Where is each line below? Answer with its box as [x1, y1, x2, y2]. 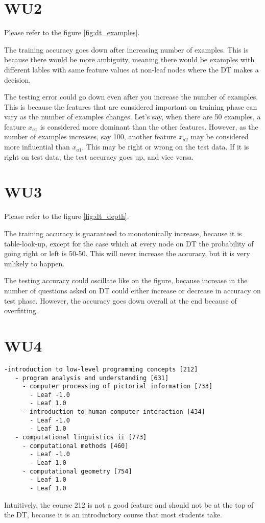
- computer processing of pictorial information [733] [22, 383, 213, 390]
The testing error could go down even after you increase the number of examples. [4, 91, 258, 102]
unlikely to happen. [4, 258, 65, 268]
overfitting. [4, 305, 38, 316]
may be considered [190, 131, 249, 142]
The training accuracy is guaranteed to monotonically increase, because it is [4, 228, 242, 238]
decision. [4, 74, 31, 85]
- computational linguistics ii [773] [15, 434, 147, 441]
